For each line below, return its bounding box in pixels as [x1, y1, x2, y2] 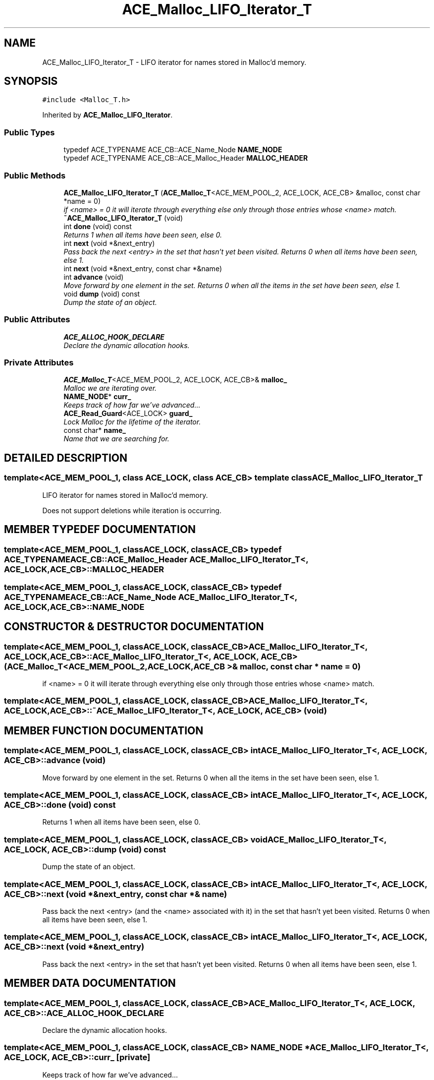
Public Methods [4, 170, 66, 180]
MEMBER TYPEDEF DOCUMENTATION [4, 523, 196, 536]
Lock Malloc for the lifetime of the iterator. [63, 418, 201, 426]
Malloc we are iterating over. [63, 384, 157, 393]
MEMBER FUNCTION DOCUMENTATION [4, 724, 204, 737]
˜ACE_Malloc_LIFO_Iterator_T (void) [63, 213, 183, 222]
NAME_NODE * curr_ [63, 392, 131, 401]
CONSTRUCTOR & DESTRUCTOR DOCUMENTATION [4, 620, 264, 633]
